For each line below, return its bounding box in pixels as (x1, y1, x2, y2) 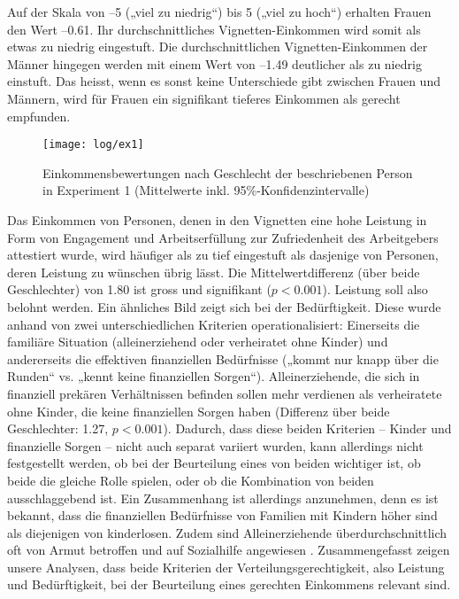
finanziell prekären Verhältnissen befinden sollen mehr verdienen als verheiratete (7, 384, 442, 402)
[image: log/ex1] (42, 138, 144, 152)
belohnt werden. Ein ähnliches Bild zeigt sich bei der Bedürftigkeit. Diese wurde (7, 297, 441, 315)
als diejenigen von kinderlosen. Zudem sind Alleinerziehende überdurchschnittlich (7, 523, 448, 541)
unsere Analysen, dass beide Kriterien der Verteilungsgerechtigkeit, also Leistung (7, 557, 445, 576)
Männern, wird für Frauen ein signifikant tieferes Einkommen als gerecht (7, 89, 401, 107)
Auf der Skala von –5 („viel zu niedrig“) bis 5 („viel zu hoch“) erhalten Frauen (7, 3, 432, 20)
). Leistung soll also (322, 280, 428, 299)
